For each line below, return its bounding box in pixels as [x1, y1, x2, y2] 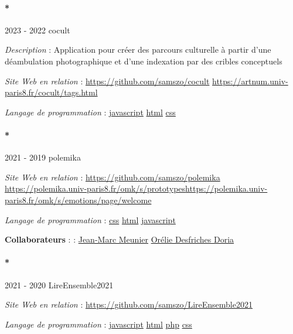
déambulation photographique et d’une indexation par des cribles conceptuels [5, 54, 282, 67]
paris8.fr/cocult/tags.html [5, 86, 98, 98]
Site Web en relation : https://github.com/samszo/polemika [5, 171, 220, 183]
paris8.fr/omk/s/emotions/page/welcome [5, 193, 152, 206]
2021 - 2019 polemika [5, 151, 81, 163]
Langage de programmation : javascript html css [5, 105, 176, 118]
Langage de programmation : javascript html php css [5, 318, 192, 330]
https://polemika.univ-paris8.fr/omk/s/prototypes [5, 182, 186, 195]
